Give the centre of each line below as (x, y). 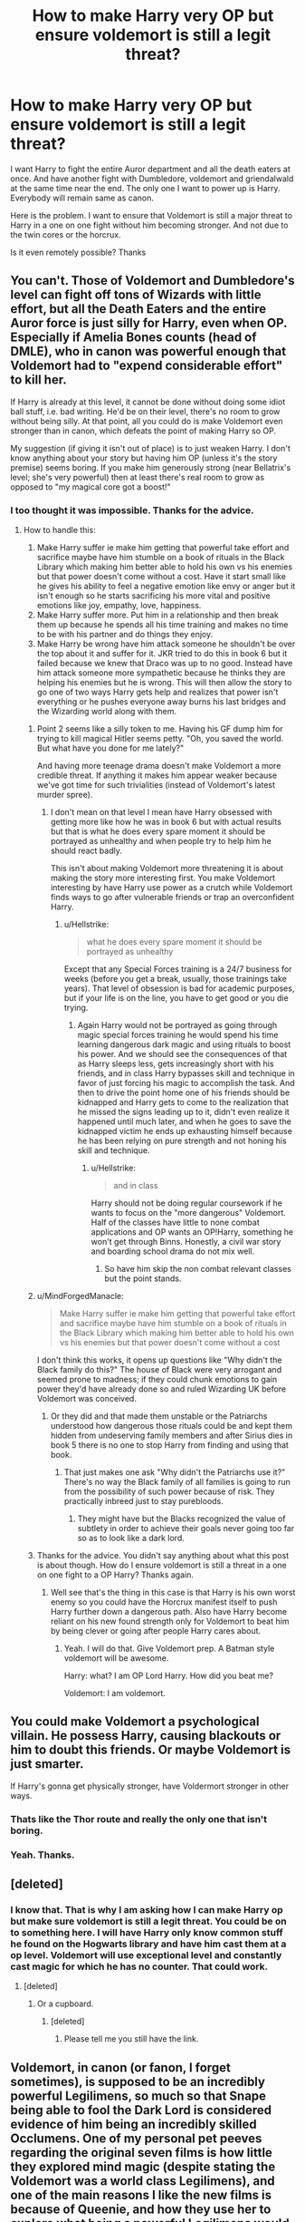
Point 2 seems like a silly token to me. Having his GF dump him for (160, 729)
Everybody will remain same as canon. (82, 198)
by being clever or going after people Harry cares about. (156, 1631)
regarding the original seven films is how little (141, 2153)
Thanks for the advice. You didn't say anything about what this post (162, 1556)
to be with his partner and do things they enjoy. (125, 635)
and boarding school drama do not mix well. (173, 1251)
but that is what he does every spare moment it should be (158, 831)
